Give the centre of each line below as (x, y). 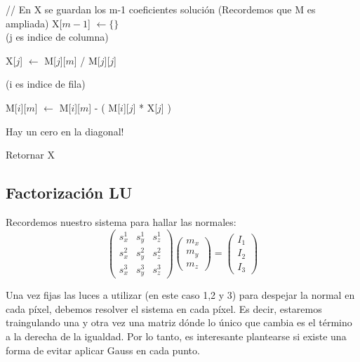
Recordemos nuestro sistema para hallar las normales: (121, 221)
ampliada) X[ (34, 23)
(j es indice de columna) (57, 37)
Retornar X (30, 155)
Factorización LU (69, 193)
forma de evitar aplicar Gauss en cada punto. (103, 350)
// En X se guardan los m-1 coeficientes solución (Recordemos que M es (161, 9)
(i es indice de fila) (46, 84)
